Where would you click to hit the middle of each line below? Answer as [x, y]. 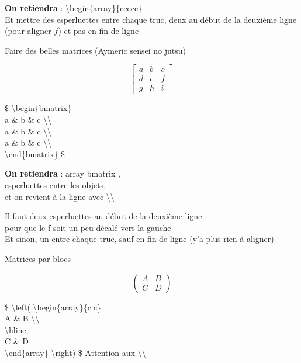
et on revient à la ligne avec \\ [60, 196]
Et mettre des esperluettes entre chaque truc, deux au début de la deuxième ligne [151, 19]
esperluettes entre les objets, [56, 185]
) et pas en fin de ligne [98, 31]
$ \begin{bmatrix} [38, 108]
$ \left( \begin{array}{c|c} [53, 307]
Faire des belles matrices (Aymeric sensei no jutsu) [95, 50]
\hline [15, 329]
